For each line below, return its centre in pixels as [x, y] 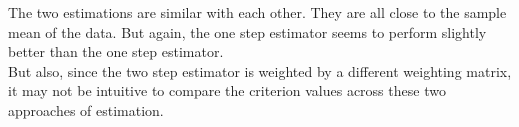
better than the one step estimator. [116, 51]
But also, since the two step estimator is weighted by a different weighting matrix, [260, 70]
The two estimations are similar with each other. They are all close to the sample [257, 12]
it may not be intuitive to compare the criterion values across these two [227, 90]
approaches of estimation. [86, 109]
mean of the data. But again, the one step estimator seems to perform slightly [247, 31]
